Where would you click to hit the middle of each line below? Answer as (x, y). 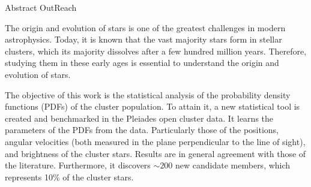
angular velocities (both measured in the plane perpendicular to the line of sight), (155, 141)
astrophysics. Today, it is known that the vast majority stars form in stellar (143, 39)
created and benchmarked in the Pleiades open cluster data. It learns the (139, 118)
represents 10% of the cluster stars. (69, 177)
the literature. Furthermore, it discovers (78, 165)
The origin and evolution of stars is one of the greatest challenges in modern (145, 27)
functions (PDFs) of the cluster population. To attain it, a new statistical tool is (152, 106)
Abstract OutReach (41, 7)
